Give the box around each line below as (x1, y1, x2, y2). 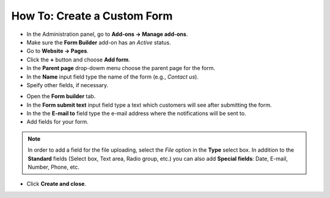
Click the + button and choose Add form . (26, 55, 131, 63)
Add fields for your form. (26, 118, 89, 126)
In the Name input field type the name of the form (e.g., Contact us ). (26, 73, 199, 80)
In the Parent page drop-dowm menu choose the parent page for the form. (26, 65, 215, 72)
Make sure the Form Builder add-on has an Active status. (26, 38, 171, 46)
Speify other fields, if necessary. (26, 81, 109, 88)
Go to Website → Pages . (26, 48, 89, 55)
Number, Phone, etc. (28, 163, 79, 171)
